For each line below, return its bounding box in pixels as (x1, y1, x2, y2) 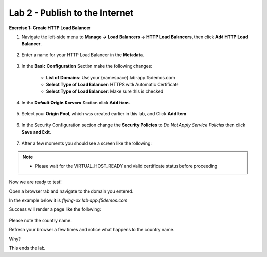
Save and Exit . (21, 129, 51, 135)
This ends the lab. (9, 245, 46, 251)
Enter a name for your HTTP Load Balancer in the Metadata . (21, 52, 144, 58)
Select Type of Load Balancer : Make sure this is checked (46, 88, 163, 94)
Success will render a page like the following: (9, 206, 101, 212)
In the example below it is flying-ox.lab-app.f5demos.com (9, 197, 128, 203)
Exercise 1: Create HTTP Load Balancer (9, 25, 91, 31)
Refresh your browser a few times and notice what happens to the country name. (9, 227, 175, 233)
